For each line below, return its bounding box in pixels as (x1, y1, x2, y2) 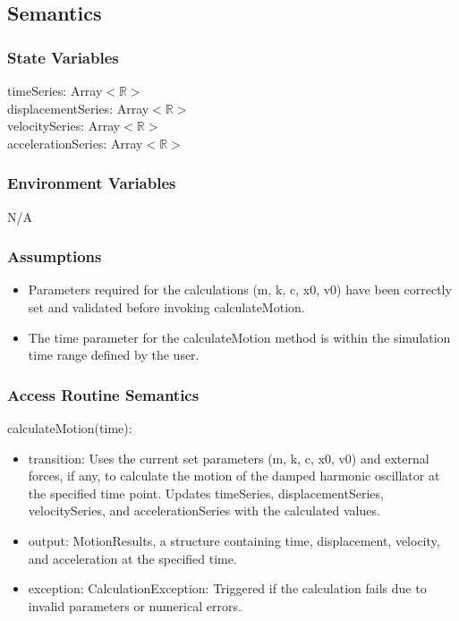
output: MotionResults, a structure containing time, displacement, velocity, (28, 531, 440, 549)
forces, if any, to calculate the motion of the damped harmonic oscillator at (28, 466, 440, 485)
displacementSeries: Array (7, 98, 149, 117)
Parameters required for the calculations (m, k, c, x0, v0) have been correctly (28, 280, 452, 299)
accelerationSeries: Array (7, 133, 143, 152)
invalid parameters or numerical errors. (28, 596, 242, 615)
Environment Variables (7, 172, 176, 194)
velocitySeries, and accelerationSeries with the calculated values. (28, 501, 380, 520)
